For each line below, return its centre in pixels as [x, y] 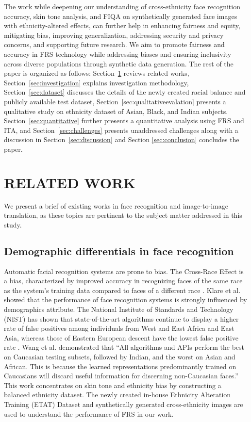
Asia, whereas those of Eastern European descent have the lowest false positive [121, 337]
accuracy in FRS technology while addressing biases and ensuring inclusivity [118, 54]
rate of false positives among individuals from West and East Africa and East [119, 328]
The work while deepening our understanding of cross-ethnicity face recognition [122, 6]
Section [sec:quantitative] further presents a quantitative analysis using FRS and [124, 121]
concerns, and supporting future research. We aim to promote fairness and [114, 44]
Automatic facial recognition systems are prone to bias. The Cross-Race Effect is [124, 271]
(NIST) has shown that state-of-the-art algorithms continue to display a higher [121, 318]
